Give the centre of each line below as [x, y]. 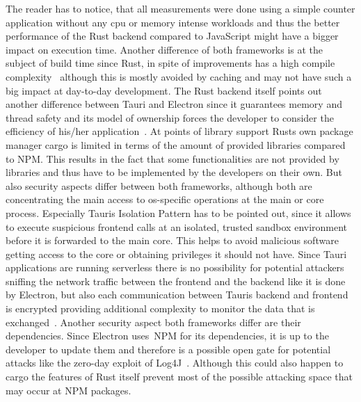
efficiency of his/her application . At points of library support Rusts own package [179, 131]
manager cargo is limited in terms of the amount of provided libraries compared [176, 144]
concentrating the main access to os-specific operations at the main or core [165, 199]
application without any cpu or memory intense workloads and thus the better [173, 22]
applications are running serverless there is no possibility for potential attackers [175, 267]
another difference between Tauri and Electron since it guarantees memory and [174, 104]
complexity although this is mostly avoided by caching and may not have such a [179, 76]
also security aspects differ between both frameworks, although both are [159, 185]
